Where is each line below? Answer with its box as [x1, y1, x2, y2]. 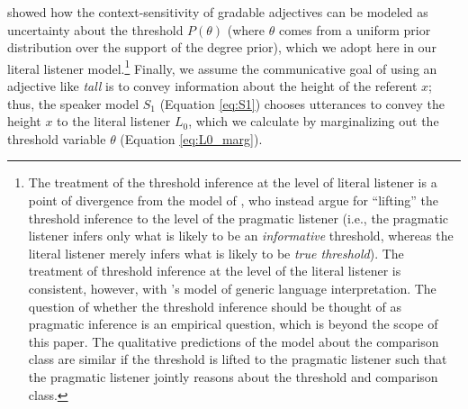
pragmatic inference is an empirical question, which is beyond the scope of [28, 314, 438, 333]
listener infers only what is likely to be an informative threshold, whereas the [28, 226, 454, 245]
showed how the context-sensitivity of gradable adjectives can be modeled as [7, 3, 428, 21]
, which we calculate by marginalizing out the [188, 112, 439, 131]
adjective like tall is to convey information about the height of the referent [7, 77, 418, 95]
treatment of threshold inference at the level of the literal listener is [28, 261, 401, 280]
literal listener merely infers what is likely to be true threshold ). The [28, 243, 404, 262]
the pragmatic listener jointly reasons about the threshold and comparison [28, 367, 438, 386]
